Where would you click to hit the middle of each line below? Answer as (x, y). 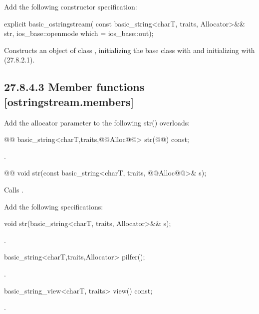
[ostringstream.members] (69, 101)
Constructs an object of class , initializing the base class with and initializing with (129, 50)
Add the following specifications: (54, 206)
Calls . (14, 189)
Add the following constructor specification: (71, 6)
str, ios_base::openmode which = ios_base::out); (79, 33)
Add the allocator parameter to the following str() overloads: (97, 122)
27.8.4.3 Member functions (74, 87)
